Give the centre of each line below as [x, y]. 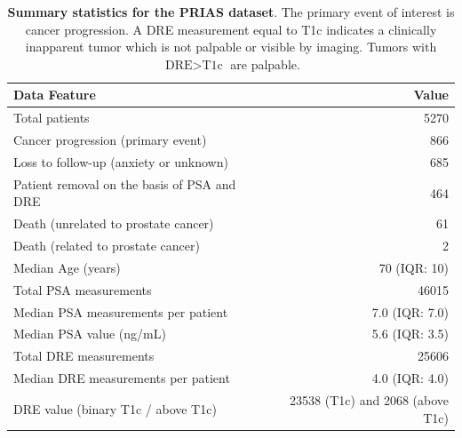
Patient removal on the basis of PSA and [125, 183]
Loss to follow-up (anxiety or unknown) [121, 161]
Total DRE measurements [84, 356]
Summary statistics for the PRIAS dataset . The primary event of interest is [231, 12]
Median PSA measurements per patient [121, 311]
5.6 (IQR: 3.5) [410, 334]
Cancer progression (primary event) [110, 140]
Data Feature [55, 95]
